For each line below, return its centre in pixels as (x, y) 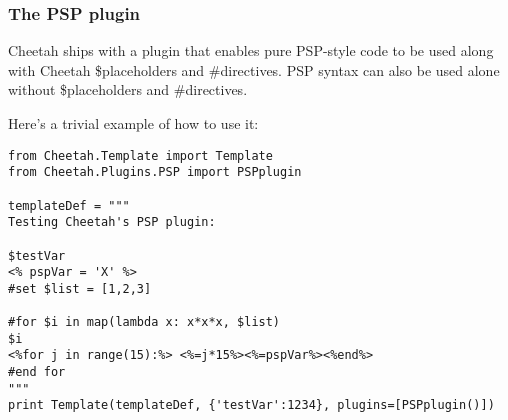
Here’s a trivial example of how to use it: (133, 123)
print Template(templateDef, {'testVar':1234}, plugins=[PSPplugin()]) (251, 405)
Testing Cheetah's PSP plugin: (112, 222)
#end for (37, 372)
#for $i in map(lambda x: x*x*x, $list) (144, 322)
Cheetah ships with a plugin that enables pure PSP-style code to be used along (251, 50)
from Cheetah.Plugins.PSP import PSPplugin (155, 172)
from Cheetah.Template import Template (140, 155)
